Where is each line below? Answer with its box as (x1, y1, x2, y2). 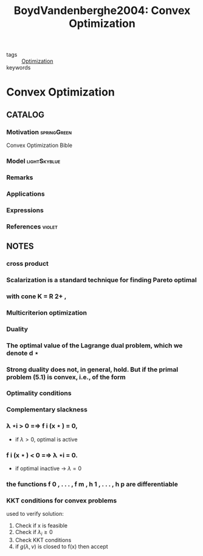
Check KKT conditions (15, 536, 72, 543)
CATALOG (6, 109, 44, 119)
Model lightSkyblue (6, 157, 61, 165)
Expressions (6, 205, 44, 214)
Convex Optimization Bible (6, 141, 73, 149)
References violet (6, 222, 58, 230)
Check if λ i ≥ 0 (15, 529, 53, 537)
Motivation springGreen (6, 127, 72, 136)
